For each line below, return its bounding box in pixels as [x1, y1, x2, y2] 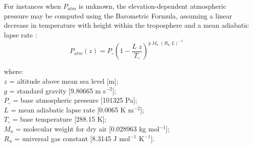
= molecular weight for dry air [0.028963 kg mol [16, 123, 159, 133]
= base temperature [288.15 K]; [12, 114, 107, 124]
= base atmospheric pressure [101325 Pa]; [13, 95, 137, 105]
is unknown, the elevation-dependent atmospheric [78, 1, 226, 11]
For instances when [4, 1, 61, 11]
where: [4, 66, 23, 76]
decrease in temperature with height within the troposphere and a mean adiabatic [4, 20, 249, 30]
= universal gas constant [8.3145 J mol [14, 133, 130, 143]
